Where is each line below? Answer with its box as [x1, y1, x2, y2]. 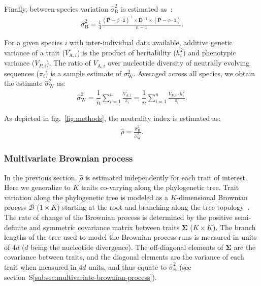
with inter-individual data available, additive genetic [70, 37, 233, 48]
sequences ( [4, 68, 39, 78]
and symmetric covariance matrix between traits [29, 221, 180, 232]
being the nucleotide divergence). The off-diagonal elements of [30, 241, 223, 252]
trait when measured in [4, 261, 77, 272]
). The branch [212, 221, 256, 232]
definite [4, 221, 27, 232]
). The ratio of [46, 57, 91, 68]
